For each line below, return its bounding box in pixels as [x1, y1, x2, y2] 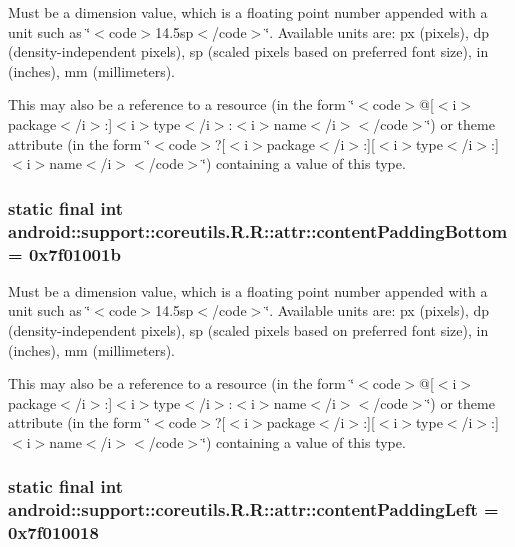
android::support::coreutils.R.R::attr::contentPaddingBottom [8, 218, 508, 243]
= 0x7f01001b [8, 241, 121, 266]
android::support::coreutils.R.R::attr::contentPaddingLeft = [8, 497, 499, 522]
